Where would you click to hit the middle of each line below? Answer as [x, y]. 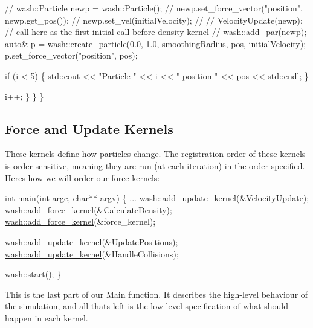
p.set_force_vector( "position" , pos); [71, 55]
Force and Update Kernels [89, 128]
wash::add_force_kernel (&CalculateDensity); [89, 209]
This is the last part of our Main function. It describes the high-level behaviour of [156, 294]
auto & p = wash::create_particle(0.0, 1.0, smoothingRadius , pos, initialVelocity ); [156, 43]
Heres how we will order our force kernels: [82, 177]
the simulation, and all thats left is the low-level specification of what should [147, 306]
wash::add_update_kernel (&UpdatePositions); [92, 241]
